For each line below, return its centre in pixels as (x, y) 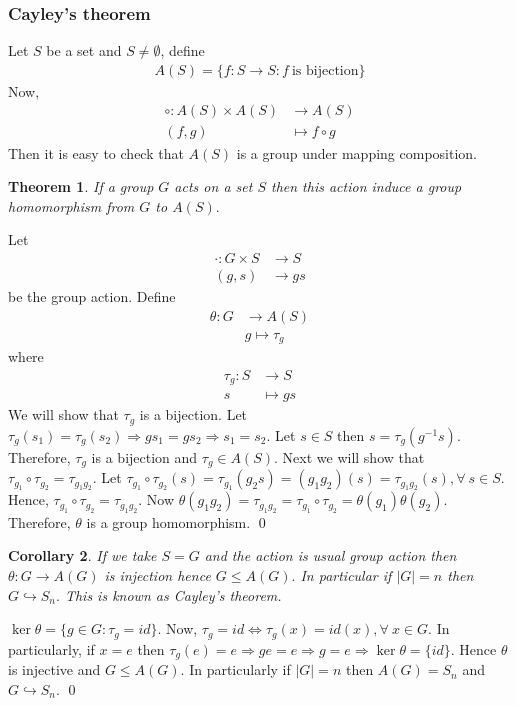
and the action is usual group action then (330, 555)
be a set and (84, 50)
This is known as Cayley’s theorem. (173, 594)
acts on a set (213, 186)
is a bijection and (144, 456)
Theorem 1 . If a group (81, 186)
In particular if (346, 575)
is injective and (54, 669)
